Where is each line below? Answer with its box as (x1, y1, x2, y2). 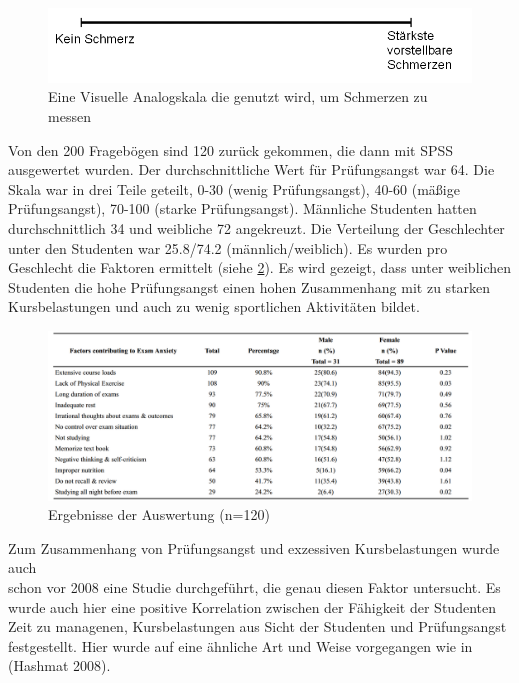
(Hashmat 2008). (8, 655, 111, 676)
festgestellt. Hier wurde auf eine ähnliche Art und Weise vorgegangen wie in (8, 635, 473, 656)
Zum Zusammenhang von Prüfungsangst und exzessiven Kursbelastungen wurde (8, 537, 500, 558)
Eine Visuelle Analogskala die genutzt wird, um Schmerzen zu (48, 86, 428, 107)
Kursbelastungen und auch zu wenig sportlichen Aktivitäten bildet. (8, 296, 420, 317)
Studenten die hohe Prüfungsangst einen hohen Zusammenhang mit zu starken (8, 276, 491, 297)
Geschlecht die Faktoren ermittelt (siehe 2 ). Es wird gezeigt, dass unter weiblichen (8, 257, 512, 278)
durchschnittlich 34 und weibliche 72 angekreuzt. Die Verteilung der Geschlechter (8, 217, 505, 238)
